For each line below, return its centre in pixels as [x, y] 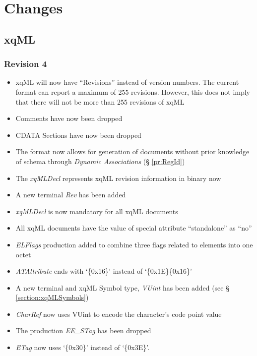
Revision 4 [26, 64]
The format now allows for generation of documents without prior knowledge [132, 151]
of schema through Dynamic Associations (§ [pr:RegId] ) [100, 161]
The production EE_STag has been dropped [83, 330]
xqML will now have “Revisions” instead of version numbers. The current [127, 82]
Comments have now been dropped [69, 118]
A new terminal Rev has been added [71, 195]
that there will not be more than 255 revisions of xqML [100, 101]
